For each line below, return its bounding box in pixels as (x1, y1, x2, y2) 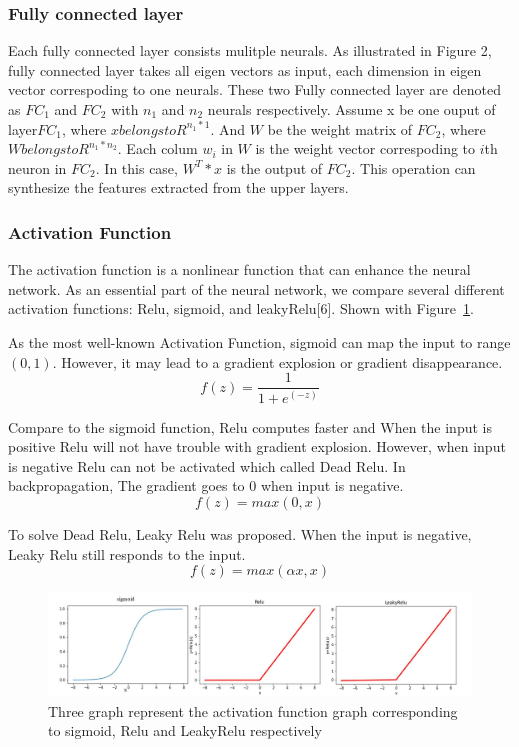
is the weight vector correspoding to (255, 138, 476, 159)
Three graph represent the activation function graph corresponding (48, 700, 458, 721)
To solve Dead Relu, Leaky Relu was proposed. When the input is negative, (8, 523, 472, 544)
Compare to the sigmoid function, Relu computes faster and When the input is (8, 416, 492, 437)
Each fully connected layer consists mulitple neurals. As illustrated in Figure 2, (8, 40, 492, 61)
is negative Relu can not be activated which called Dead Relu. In (8, 455, 406, 476)
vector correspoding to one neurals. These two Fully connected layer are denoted (8, 79, 501, 100)
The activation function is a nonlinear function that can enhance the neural (8, 259, 471, 280)
